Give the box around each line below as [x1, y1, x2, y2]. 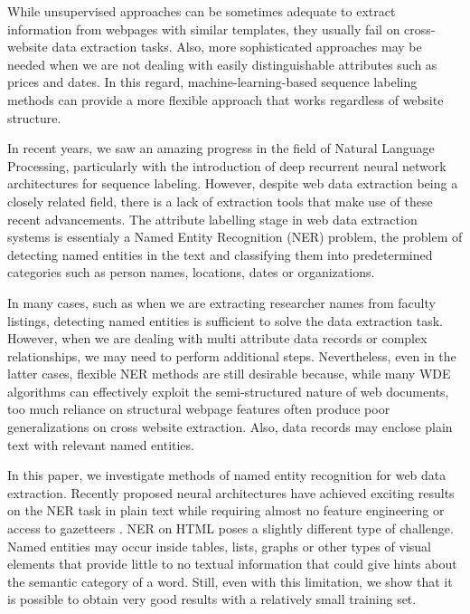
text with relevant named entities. [7, 435, 194, 454]
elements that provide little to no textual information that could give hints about [7, 554, 457, 573]
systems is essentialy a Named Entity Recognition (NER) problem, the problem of [7, 227, 463, 246]
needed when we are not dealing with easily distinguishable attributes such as [7, 54, 437, 73]
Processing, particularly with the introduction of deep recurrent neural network [7, 156, 446, 175]
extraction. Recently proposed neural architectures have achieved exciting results [7, 483, 455, 502]
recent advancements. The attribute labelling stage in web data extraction [7, 209, 418, 228]
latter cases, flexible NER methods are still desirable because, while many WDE [7, 364, 451, 383]
